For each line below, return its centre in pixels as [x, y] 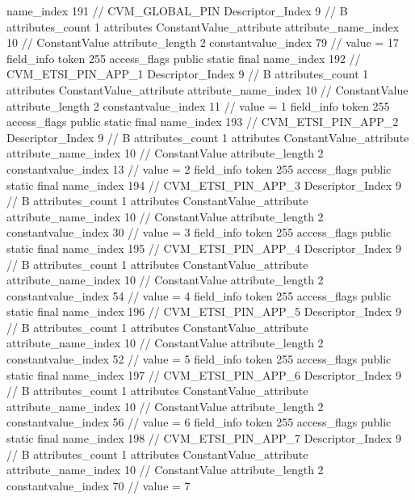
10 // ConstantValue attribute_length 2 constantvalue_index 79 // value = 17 [203, 42]
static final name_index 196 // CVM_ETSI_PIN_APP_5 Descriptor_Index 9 [204, 311]
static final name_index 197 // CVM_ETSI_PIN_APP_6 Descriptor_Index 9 [204, 374]
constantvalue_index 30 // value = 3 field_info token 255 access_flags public [199, 232]
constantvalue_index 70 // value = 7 [99, 485]
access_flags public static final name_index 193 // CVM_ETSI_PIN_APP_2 [203, 122]
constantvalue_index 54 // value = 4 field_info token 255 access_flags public [199, 295]
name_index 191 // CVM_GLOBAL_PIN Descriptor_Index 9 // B [177, 11]
